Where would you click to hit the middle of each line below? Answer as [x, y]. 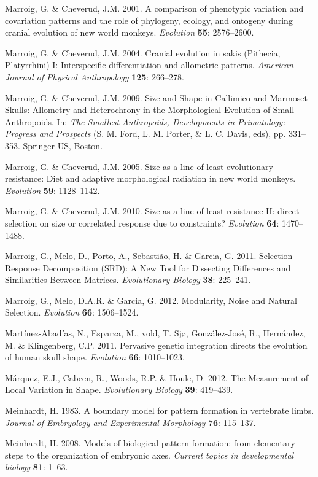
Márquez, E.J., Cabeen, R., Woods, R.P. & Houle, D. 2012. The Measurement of [157, 377]
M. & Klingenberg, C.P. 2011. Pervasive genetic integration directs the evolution [156, 345]
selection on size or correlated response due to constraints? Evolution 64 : [142, 223]
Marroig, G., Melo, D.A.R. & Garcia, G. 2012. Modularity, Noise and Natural [151, 300]
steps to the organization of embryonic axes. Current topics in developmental [149, 455]
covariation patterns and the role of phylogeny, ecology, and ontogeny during [149, 20]
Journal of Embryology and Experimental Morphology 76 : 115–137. [130, 422]
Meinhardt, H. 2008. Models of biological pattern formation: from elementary [150, 443]
